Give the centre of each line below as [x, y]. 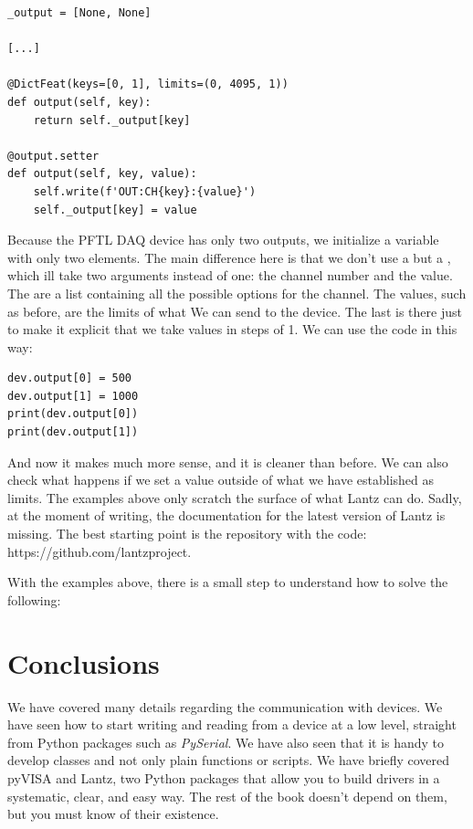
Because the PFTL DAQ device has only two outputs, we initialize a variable [223, 240]
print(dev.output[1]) [73, 432]
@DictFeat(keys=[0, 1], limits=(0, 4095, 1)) [148, 84]
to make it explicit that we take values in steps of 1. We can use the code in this [232, 329]
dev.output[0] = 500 [70, 378]
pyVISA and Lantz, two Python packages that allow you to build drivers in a [224, 777]
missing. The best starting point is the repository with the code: [187, 534]
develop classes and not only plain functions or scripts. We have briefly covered [229, 760]
